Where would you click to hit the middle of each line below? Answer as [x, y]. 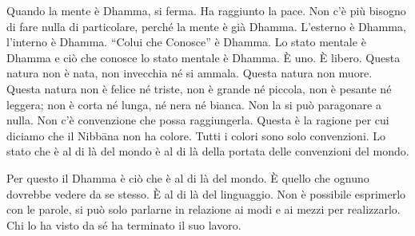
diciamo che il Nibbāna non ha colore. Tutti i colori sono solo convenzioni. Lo [196, 135]
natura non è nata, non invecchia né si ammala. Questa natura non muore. [190, 73]
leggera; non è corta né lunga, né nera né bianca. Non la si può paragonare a [194, 104]
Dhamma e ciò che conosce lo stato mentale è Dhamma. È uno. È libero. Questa [204, 57]
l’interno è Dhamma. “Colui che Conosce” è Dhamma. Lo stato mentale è [186, 42]
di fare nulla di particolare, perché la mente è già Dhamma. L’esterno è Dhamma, [206, 26]
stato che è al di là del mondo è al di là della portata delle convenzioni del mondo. [208, 151]
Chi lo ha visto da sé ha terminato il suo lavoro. [124, 224]
